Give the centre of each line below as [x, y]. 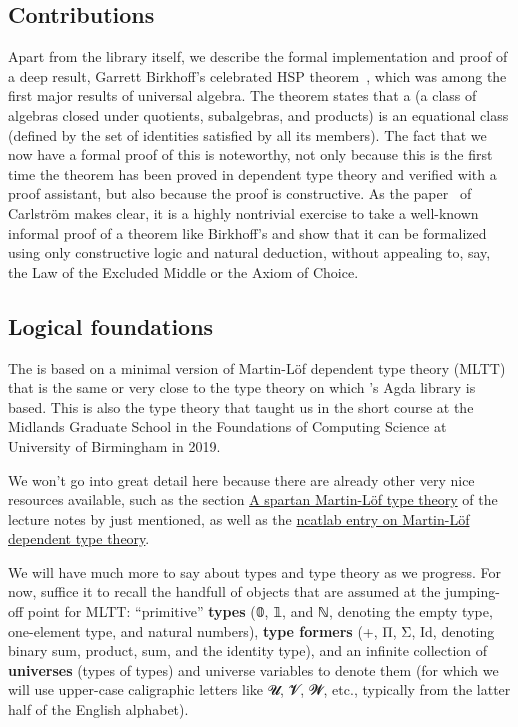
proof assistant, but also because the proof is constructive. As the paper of [240, 193]
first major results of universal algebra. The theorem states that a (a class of [242, 95]
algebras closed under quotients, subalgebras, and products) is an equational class [258, 114]
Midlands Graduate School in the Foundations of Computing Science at [227, 426]
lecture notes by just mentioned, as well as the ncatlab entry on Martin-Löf [239, 518]
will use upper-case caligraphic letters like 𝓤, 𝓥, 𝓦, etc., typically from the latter [259, 689]
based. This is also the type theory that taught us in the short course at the [241, 406]
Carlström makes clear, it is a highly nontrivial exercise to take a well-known [243, 212]
